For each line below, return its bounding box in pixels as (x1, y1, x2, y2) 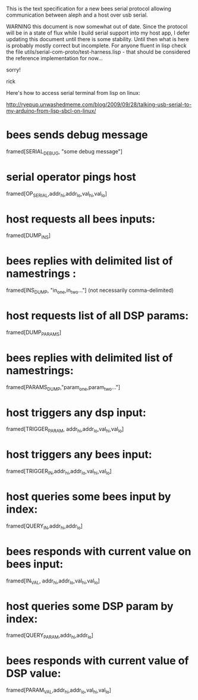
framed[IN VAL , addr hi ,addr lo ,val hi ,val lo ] (6, 577, 100, 585)
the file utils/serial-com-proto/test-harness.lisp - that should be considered (6, 48, 190, 55)
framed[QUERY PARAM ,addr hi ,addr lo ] (6, 632, 94, 640)
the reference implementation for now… (6, 55, 103, 61)
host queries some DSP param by (6, 599, 174, 613)
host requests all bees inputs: (6, 212, 156, 226)
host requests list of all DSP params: (6, 309, 189, 323)
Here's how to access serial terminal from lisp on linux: (6, 90, 141, 96)
